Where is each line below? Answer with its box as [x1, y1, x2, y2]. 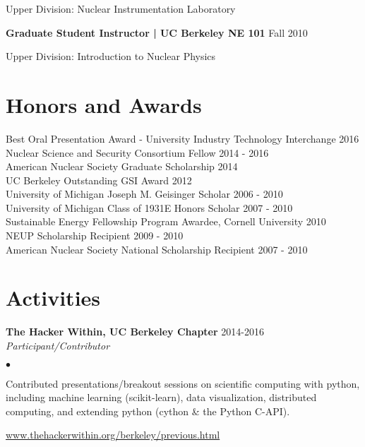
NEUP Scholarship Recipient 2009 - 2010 [6, 228, 184, 243]
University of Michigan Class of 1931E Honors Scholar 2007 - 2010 [6, 200, 293, 215]
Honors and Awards [6, 90, 202, 119]
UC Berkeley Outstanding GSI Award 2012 [6, 172, 192, 187]
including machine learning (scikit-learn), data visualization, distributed [6, 390, 317, 405]
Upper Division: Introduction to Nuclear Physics [6, 49, 216, 64]
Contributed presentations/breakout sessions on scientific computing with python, [6, 376, 360, 391]
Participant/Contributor [6, 338, 110, 352]
